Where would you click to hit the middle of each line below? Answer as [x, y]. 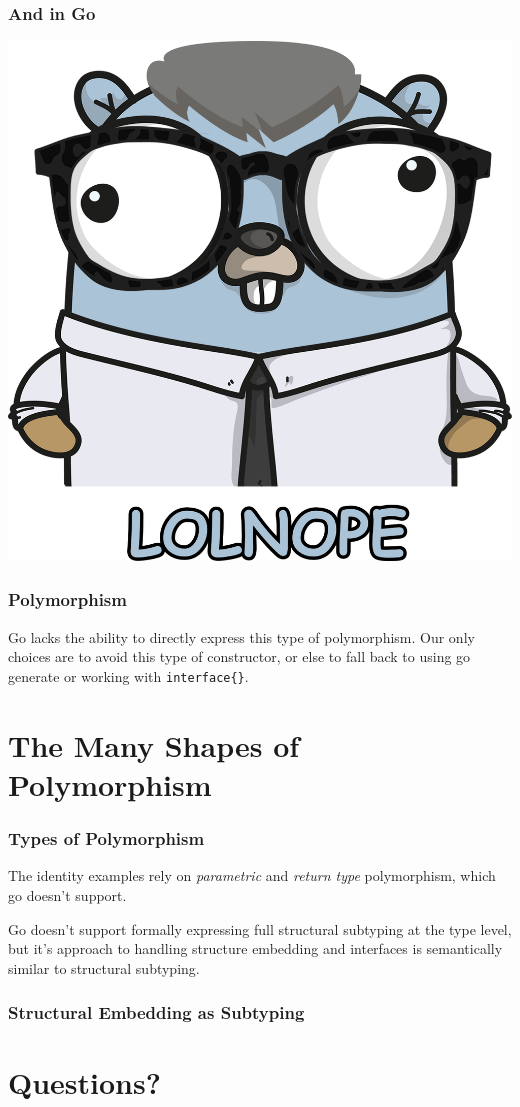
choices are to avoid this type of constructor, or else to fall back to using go [239, 656]
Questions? [84, 1082]
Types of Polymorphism [106, 838]
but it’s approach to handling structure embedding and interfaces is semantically [255, 948]
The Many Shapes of [154, 744]
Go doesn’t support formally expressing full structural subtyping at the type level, [260, 928]
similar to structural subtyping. [104, 967]
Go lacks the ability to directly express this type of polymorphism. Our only [241, 636]
